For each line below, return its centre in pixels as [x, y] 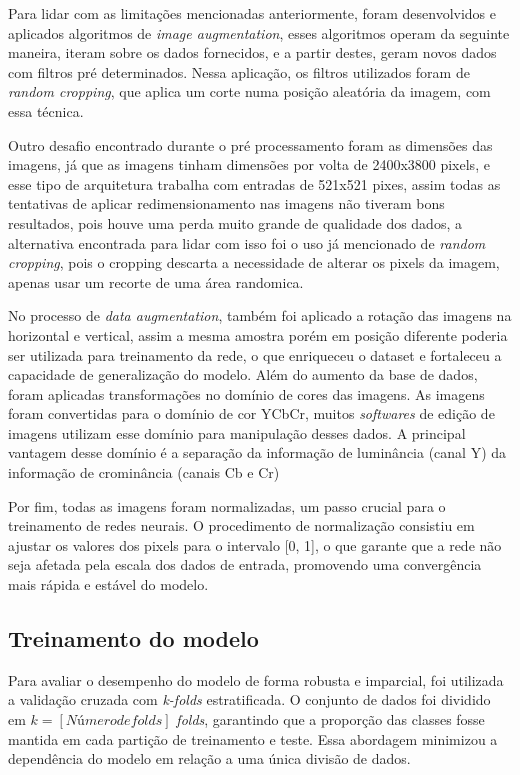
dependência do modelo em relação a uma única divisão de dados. [209, 758]
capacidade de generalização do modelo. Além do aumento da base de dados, [243, 374]
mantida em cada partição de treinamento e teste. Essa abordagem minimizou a [253, 738]
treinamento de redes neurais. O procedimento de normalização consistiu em [241, 525]
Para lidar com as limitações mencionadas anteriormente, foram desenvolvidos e [252, 13]
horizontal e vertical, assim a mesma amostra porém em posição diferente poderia [258, 334]
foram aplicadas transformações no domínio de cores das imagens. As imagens [246, 393]
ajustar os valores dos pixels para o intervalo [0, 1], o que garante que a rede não [255, 544]
